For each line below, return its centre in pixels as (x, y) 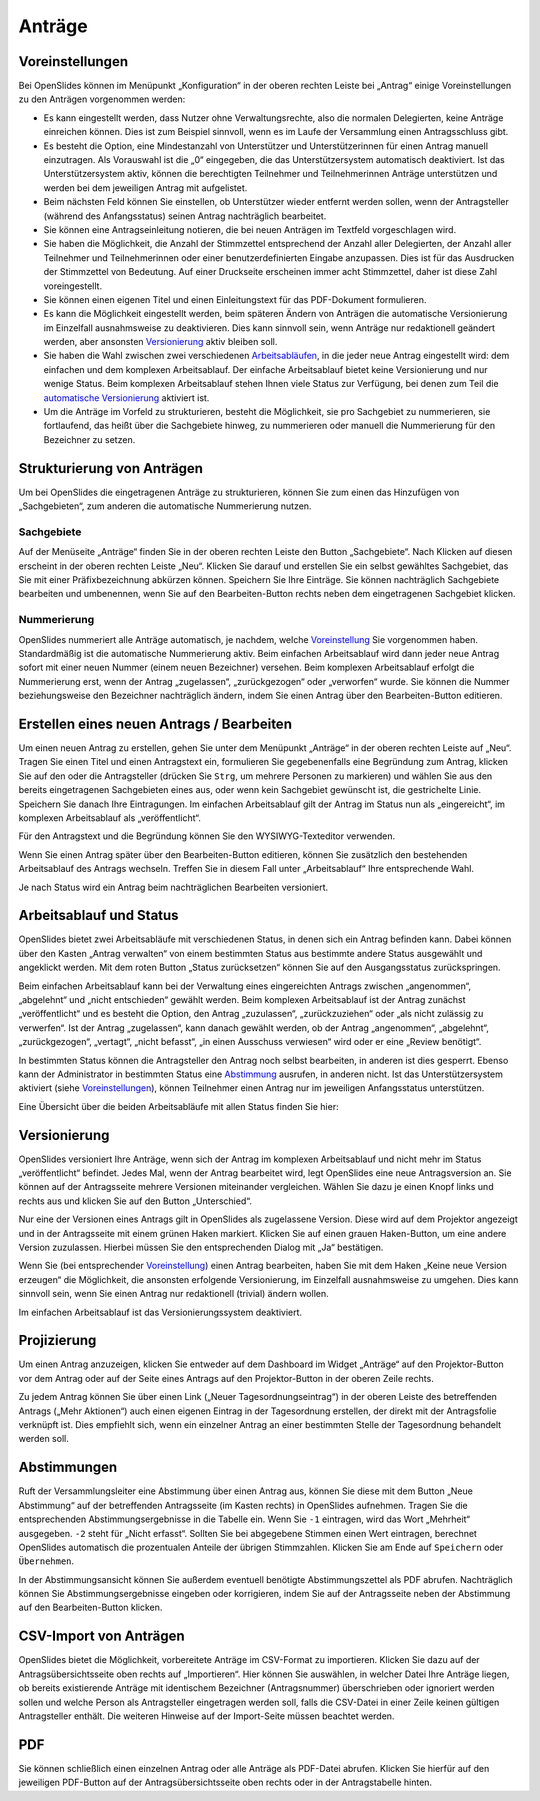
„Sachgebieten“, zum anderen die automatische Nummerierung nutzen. (165, 506)
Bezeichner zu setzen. (89, 439)
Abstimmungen (68, 1467)
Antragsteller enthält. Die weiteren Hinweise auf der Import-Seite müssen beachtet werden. (206, 1716)
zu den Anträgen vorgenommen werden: (102, 99)
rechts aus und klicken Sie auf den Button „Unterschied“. (135, 1201)
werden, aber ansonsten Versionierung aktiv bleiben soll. (160, 342)
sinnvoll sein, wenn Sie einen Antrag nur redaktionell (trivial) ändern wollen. (173, 1294)
